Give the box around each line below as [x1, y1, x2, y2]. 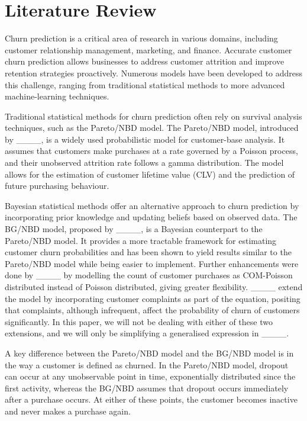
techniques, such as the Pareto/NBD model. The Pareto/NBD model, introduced [5, 121, 299, 134]
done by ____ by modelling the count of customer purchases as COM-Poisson [5, 269, 293, 281]
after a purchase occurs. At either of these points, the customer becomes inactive [5, 393, 298, 406]
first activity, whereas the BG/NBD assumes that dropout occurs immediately [5, 381, 289, 394]
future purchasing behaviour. [5, 179, 109, 192]
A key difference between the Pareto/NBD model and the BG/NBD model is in [5, 346, 294, 359]
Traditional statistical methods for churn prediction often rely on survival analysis [5, 110, 302, 122]
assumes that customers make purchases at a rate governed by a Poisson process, [5, 144, 298, 157]
